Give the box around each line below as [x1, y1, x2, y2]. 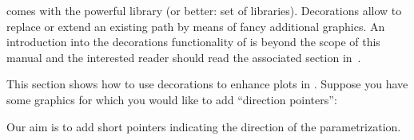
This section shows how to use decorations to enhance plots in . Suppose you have [6, 76, 408, 92]
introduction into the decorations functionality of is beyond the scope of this [6, 33, 380, 50]
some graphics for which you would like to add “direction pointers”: [6, 91, 337, 107]
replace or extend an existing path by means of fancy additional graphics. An [6, 17, 385, 34]
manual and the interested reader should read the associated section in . [6, 49, 361, 65]
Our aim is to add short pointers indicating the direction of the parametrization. [6, 118, 401, 134]
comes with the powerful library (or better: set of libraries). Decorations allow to [6, 2, 402, 18]
